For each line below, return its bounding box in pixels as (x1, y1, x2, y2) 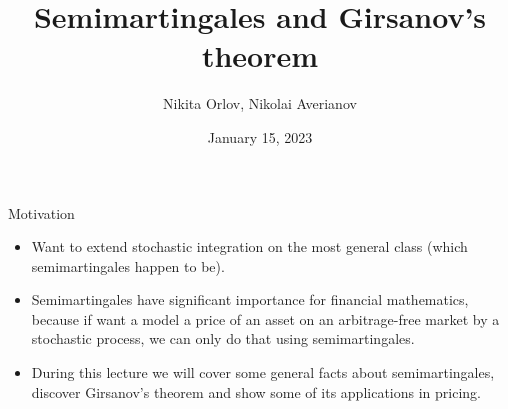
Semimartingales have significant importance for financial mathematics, (31, 289, 469, 310)
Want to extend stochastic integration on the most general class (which (31, 236, 468, 257)
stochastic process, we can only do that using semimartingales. (31, 328, 415, 349)
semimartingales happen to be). (31, 255, 225, 276)
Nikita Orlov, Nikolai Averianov (163, 93, 357, 114)
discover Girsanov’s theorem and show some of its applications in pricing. (31, 381, 481, 402)
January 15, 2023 (207, 126, 313, 147)
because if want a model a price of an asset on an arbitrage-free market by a (31, 308, 500, 329)
